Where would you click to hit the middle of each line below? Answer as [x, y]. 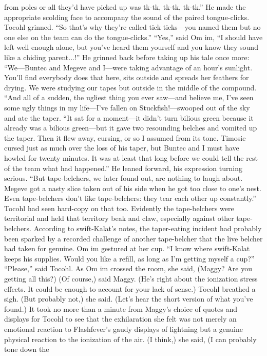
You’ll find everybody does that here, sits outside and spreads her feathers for [127, 77]
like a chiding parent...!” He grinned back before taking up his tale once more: [127, 57]
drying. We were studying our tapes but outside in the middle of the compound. [130, 87]
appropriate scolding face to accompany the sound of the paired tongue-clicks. [127, 17]
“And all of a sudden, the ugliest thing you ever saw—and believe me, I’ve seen [129, 97]
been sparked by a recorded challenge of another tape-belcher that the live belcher [133, 238]
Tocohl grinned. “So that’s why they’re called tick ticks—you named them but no [132, 27]
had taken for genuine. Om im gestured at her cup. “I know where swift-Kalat [127, 248]
